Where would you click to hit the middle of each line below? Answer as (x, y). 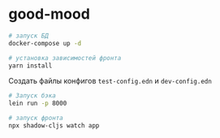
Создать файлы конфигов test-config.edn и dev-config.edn (110, 81)
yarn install (30, 66)
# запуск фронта (36, 119)
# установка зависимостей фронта (65, 58)
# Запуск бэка (32, 96)
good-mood (50, 14)
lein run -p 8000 (38, 103)
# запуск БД (28, 36)
